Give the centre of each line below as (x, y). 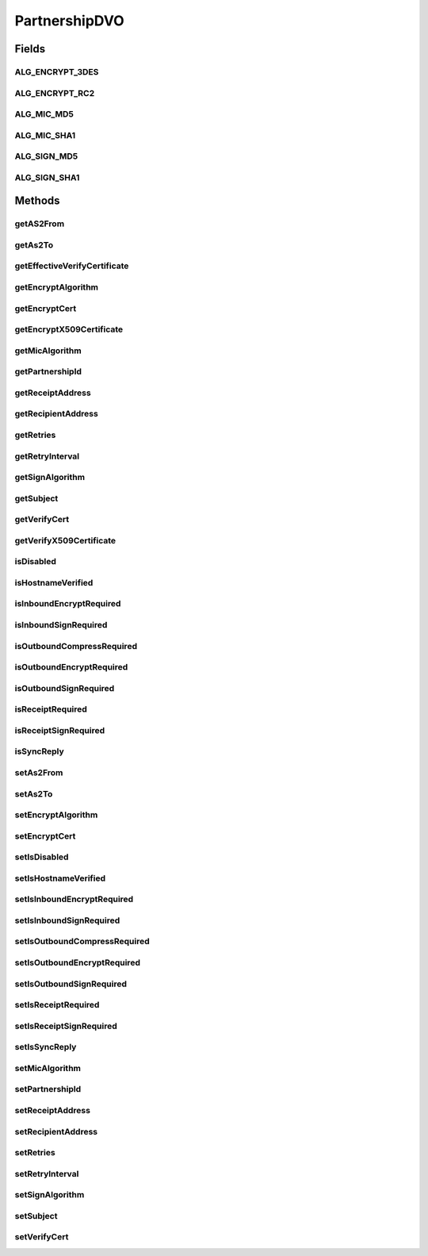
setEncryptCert (45, 835)
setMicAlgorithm (48, 1068)
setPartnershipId (48, 1089)
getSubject (36, 498)
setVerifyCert (42, 1237)
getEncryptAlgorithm (57, 287)
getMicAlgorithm (48, 351)
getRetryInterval (47, 456)
